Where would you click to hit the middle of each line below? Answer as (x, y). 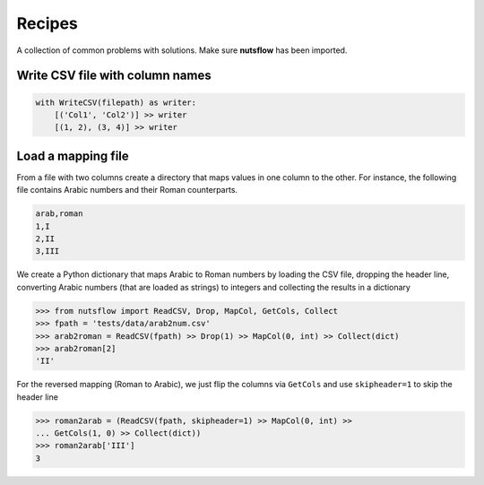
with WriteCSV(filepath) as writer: (116, 102)
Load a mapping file (73, 156)
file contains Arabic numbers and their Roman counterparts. (127, 190)
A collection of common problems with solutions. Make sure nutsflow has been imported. (182, 50)
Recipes (47, 23)
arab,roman (59, 214)
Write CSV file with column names (114, 76)
